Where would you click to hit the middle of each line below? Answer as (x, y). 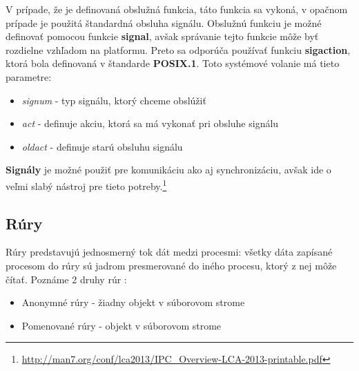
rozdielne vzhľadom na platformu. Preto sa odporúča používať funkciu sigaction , (178, 49)
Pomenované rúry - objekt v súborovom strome (122, 325)
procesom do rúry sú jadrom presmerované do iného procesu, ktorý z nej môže (171, 265)
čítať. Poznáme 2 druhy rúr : (66, 279)
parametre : (29, 76)
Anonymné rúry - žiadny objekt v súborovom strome (133, 302)
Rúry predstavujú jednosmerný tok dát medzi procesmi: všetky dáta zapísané (169, 252)
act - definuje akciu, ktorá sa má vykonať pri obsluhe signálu (150, 123)
